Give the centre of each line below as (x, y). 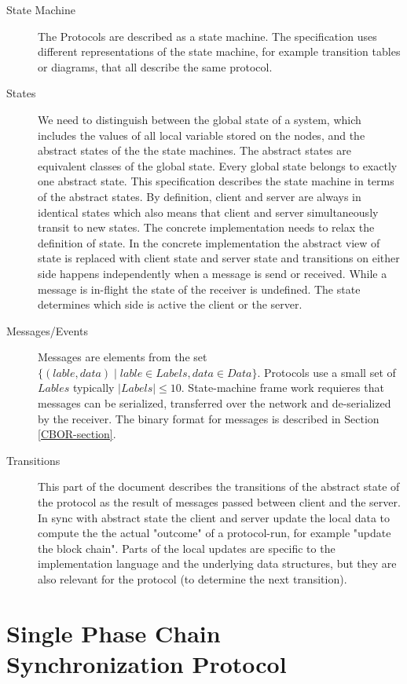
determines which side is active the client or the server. (170, 304)
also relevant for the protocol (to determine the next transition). (192, 579)
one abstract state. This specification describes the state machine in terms (216, 181)
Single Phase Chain (114, 633)
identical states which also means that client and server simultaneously (208, 212)
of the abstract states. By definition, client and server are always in (200, 196)
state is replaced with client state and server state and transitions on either (219, 258)
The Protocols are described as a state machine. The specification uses (207, 36)
